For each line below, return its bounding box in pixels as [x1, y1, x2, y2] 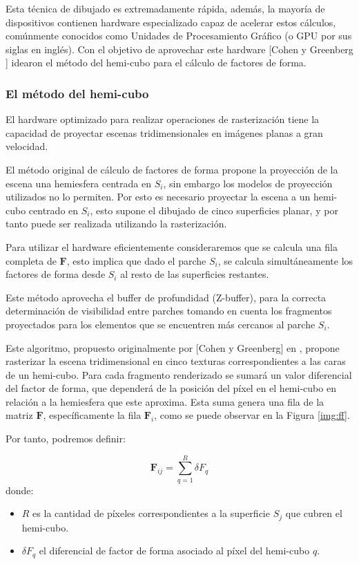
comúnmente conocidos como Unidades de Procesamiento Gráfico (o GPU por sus [6, 28, 352, 43]
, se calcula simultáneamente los [217, 253, 353, 267]
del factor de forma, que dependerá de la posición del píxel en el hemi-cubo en [6, 381, 336, 395]
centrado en [28, 203, 79, 217]
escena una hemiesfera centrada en [6, 176, 151, 190]
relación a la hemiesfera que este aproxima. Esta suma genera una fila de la [6, 394, 324, 408]
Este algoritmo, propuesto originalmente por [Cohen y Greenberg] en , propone [6, 340, 340, 355]
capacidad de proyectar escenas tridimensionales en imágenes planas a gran [6, 125, 323, 140]
